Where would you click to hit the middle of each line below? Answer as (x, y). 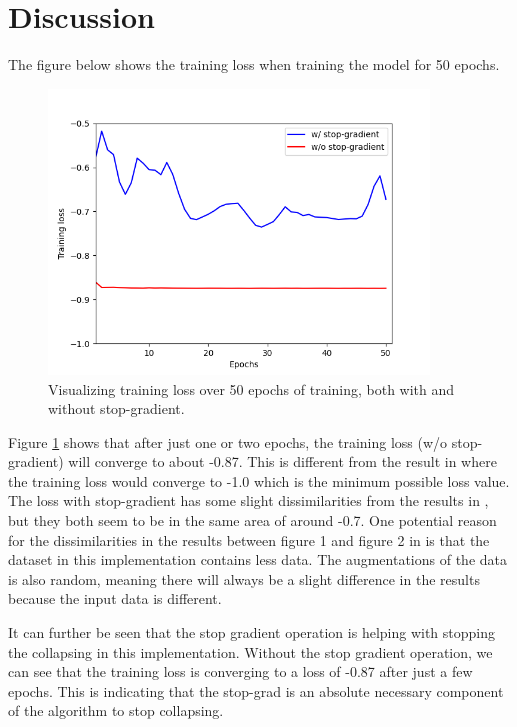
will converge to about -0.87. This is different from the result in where (282, 461)
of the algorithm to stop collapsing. (116, 710)
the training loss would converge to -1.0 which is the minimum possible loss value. (259, 480)
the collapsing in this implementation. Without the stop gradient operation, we (250, 651)
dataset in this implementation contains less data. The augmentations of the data (257, 559)
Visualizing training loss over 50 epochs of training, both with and (251, 388)
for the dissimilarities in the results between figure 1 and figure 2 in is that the (249, 539)
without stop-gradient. (116, 408)
